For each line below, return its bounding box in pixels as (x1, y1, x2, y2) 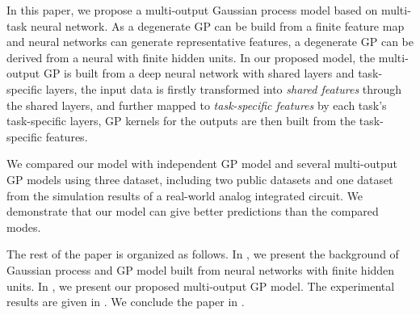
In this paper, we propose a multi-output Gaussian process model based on (6, 2, 378, 18)
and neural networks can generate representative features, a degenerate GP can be (6, 33, 414, 50)
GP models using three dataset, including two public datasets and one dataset (6, 170, 393, 187)
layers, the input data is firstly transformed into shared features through (45, 80, 402, 97)
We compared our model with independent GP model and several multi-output (6, 155, 397, 172)
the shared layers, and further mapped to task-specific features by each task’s (6, 96, 387, 113)
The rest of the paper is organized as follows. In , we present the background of (6, 246, 399, 262)
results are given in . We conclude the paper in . (6, 293, 245, 310)
